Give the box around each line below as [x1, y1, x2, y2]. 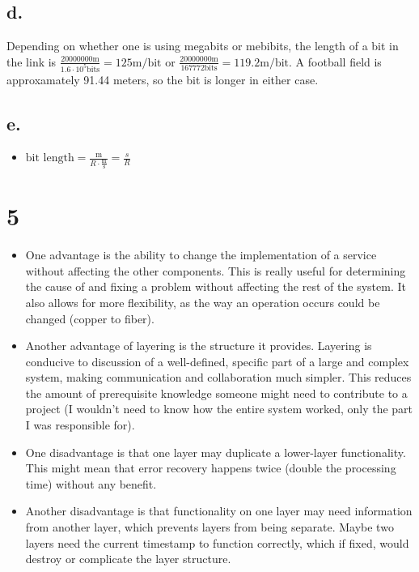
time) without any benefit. [25, 475, 157, 492]
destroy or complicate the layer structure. [25, 550, 231, 567]
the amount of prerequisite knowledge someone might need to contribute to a [25, 384, 408, 401]
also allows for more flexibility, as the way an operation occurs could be [25, 293, 380, 310]
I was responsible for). [25, 416, 135, 433]
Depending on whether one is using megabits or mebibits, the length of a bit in [6, 37, 399, 54]
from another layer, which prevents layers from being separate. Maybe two [25, 519, 394, 536]
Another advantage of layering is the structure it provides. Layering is [25, 337, 372, 354]
